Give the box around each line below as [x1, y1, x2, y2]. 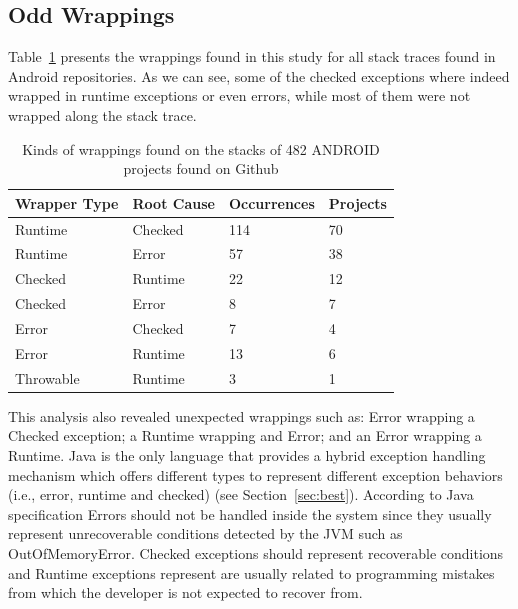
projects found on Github [123, 158, 279, 179]
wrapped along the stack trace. [8, 104, 197, 125]
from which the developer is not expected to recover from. [8, 582, 363, 603]
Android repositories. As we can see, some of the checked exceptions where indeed [8, 65, 510, 86]
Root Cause [132, 192, 215, 213]
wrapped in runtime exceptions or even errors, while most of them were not [8, 85, 471, 106]
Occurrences [228, 192, 315, 213]
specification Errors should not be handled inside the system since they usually [8, 503, 492, 524]
